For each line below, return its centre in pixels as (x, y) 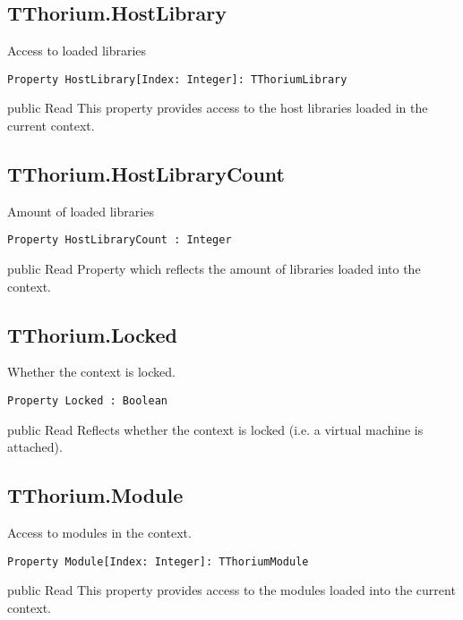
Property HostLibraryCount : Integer (120, 240)
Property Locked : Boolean (87, 401)
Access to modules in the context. (99, 533)
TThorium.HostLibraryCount (146, 174)
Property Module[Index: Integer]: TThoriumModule (158, 561)
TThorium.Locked (92, 334)
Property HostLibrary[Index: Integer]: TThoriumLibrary (177, 79)
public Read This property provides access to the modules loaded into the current (231, 590)
